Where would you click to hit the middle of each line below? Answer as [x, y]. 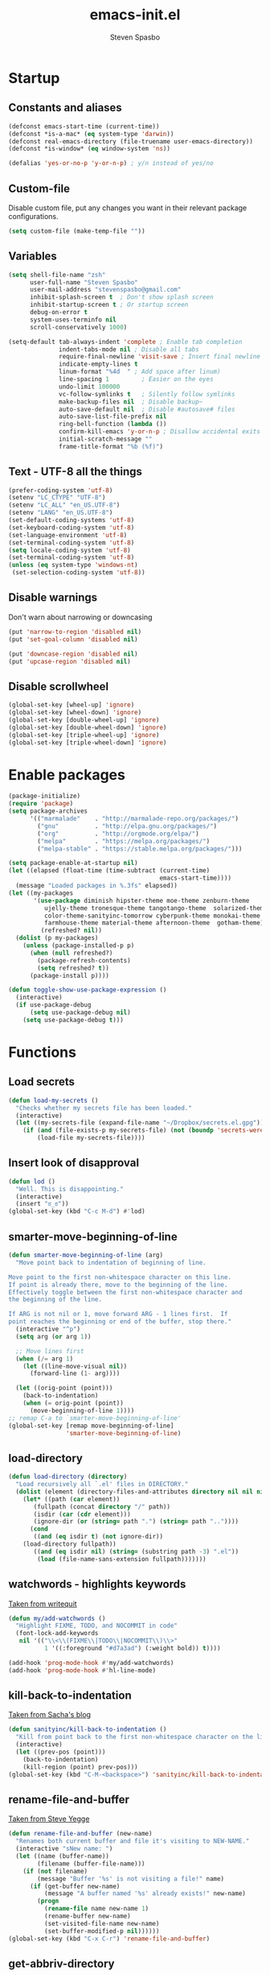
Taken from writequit [43, 1604]
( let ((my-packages [41, 893]
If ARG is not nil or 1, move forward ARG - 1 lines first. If [118, 1315]
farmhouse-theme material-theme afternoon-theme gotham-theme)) [155, 923]
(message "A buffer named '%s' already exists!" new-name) [145, 1894]
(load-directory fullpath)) [70, 1544]
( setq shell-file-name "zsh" [57, 275]
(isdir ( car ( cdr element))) [82, 1514]
